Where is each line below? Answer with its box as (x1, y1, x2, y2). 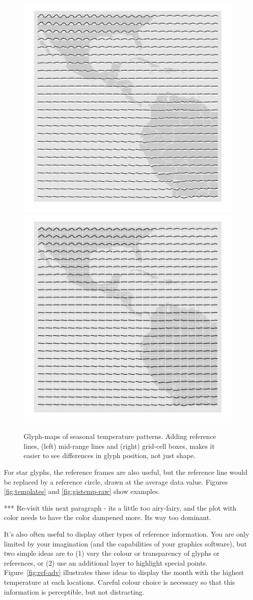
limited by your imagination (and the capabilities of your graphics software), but (4, 538, 247, 548)
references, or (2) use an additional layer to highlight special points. (4, 557, 208, 568)
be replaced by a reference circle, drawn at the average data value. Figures (4, 476, 228, 487)
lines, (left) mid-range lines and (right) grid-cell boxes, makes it (24, 440, 215, 451)
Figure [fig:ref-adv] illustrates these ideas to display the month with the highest (4, 567, 244, 577)
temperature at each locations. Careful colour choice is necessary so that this (4, 576, 235, 587)
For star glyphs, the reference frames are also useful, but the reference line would (4, 466, 248, 477)
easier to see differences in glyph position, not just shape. (24, 450, 196, 461)
